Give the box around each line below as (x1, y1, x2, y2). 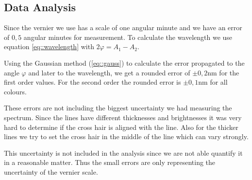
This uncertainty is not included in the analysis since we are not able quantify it (4, 147, 243, 158)
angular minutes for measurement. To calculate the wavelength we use (23, 32, 233, 42)
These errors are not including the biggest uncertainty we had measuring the (4, 103, 232, 113)
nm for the (207, 67, 239, 77)
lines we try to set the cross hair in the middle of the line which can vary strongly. (4, 131, 249, 142)
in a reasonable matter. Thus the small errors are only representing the (4, 157, 216, 167)
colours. (4, 86, 27, 96)
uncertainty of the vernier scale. (4, 166, 98, 177)
